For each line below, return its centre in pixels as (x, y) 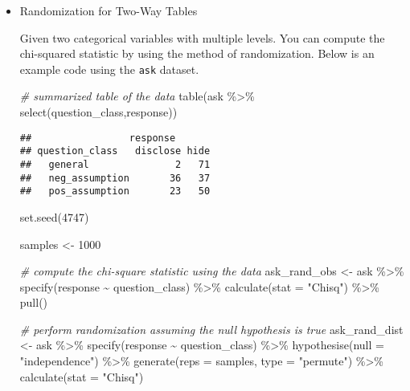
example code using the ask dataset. (109, 69)
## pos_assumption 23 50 (115, 191)
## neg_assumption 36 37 (115, 178)
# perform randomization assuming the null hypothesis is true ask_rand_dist (211, 329)
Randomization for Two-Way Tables (109, 10)
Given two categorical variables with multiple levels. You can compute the (202, 37)
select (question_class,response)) (98, 112)
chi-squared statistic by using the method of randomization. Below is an (197, 53)
